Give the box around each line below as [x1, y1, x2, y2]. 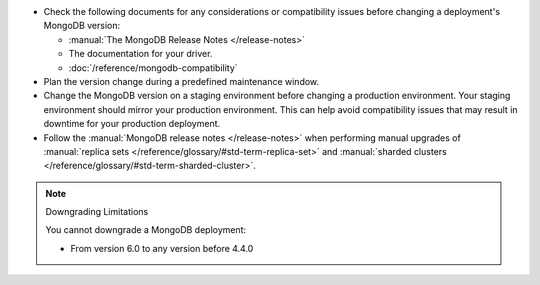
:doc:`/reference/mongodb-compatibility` [68, 61, 239, 74]
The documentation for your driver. [68, 48, 213, 60]
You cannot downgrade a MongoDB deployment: [45, 224, 247, 236]
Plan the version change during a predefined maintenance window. [43, 75, 320, 87]
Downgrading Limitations [45, 206, 149, 218]
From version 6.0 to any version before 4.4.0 [70, 242, 254, 254]
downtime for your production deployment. [43, 118, 221, 130]
